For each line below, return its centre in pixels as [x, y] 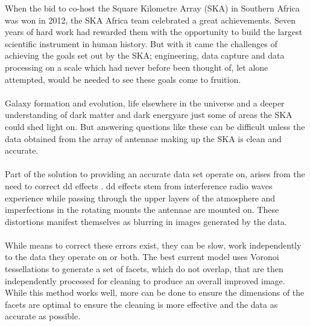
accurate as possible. [43, 316]
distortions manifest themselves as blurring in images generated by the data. [146, 221]
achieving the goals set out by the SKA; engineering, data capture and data [145, 55]
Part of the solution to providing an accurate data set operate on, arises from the [155, 174]
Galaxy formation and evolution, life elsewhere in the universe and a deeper [145, 103]
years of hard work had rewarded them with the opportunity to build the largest [154, 32]
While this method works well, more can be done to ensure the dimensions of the [155, 292]
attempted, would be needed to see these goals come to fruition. [123, 79]
